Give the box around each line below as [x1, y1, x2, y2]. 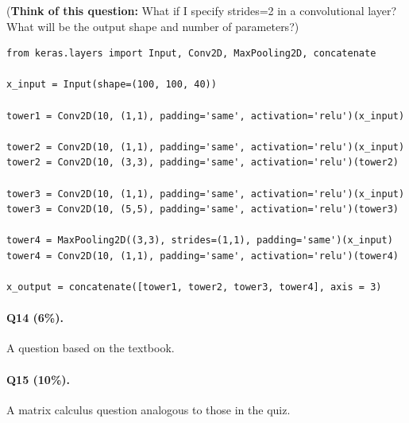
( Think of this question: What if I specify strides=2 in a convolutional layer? [6, 2, 396, 18]
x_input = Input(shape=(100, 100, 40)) [6, 79, 217, 91]
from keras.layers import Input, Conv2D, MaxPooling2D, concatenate [6, 48, 376, 60]
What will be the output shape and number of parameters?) [6, 17, 299, 34]
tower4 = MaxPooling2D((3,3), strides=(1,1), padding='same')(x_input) [6, 235, 393, 246]
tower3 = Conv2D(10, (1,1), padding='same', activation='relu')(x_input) [6, 188, 405, 200]
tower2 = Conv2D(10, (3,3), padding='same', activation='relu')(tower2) [6, 157, 399, 169]
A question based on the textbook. [6, 340, 175, 356]
